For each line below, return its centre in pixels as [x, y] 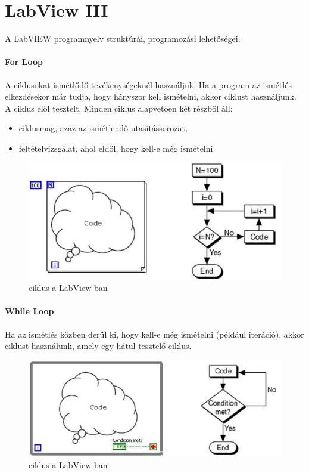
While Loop [29, 311]
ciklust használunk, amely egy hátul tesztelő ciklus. [98, 346]
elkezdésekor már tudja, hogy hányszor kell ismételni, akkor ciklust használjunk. [151, 96]
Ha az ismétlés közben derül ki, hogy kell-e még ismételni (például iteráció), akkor [154, 334]
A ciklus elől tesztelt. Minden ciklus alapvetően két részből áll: [119, 108]
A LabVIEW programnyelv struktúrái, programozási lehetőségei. [123, 38]
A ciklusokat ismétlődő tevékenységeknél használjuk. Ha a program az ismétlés [148, 84]
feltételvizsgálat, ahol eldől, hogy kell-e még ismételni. [117, 148]
